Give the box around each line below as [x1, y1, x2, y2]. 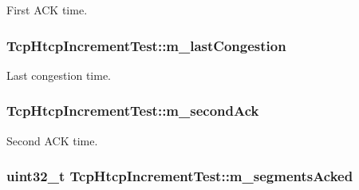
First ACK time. [6, 2, 88, 18]
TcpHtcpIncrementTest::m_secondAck [6, 101, 259, 121]
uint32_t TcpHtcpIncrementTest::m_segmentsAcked [6, 166, 353, 186]
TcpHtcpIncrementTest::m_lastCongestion [6, 35, 286, 55]
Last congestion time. [6, 66, 111, 83]
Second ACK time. [6, 132, 98, 148]
